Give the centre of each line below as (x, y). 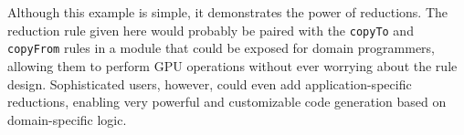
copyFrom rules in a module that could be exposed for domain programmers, (221, 48)
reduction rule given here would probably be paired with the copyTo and (211, 30)
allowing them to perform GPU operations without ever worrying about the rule (232, 65)
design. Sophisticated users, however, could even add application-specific (210, 83)
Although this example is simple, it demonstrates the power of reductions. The (228, 12)
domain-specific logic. (67, 119)
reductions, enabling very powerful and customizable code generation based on (227, 102)
